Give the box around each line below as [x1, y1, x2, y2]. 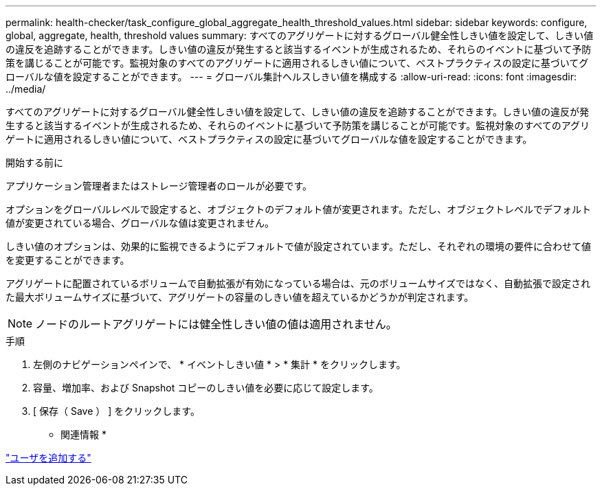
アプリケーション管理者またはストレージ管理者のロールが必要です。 [5, 180, 313, 192]
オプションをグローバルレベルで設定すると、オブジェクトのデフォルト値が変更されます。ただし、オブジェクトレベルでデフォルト [5, 203, 591, 215]
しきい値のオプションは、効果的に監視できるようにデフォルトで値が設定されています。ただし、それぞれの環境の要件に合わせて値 [5, 240, 591, 252]
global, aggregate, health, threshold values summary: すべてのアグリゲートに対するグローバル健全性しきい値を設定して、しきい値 [5, 30, 594, 41]
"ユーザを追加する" [5, 452, 91, 464]
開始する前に [5, 157, 63, 168]
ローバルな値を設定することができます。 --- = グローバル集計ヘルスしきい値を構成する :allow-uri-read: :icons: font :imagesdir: [5, 71, 577, 82]
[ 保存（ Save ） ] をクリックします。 [33, 405, 200, 417]
